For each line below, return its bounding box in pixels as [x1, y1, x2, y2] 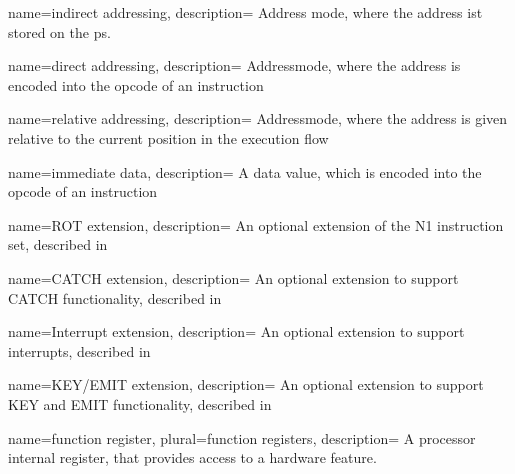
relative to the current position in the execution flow [8, 127, 329, 148]
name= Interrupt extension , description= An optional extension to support [8, 321, 465, 342]
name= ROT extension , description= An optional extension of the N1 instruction [8, 214, 504, 235]
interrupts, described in [8, 340, 151, 361]
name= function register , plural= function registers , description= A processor [8, 427, 476, 448]
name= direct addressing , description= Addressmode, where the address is [8, 55, 461, 76]
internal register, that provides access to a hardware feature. [8, 447, 377, 468]
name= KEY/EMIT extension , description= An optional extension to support [8, 374, 484, 395]
